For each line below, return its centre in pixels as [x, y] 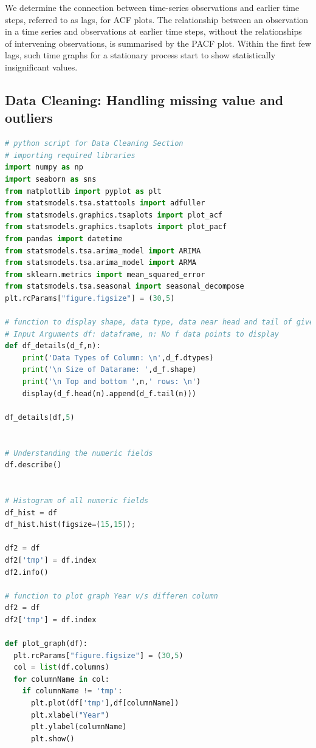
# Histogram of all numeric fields [77, 500]
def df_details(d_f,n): [53, 346]
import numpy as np [44, 167]
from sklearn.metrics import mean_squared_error [105, 274]
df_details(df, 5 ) [40, 417]
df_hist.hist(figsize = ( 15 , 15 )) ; [70, 525]
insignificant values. [41, 67]
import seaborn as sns [51, 179]
